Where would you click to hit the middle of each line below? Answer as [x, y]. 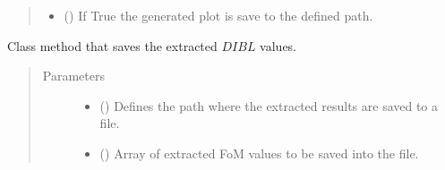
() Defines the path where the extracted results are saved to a [269, 105]
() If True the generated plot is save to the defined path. [218, 15]
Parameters [73, 76]
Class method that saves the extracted [112, 45]
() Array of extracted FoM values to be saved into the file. [259, 153]
